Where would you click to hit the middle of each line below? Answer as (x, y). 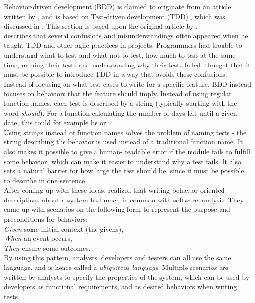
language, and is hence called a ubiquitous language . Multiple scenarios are (116, 267)
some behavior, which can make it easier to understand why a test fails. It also (123, 161)
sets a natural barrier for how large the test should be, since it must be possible (124, 171)
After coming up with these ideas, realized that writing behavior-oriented (114, 190)
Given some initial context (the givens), (64, 228)
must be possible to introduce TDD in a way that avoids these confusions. (116, 74)
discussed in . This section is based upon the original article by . (101, 26)
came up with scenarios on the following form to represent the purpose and (117, 209)
